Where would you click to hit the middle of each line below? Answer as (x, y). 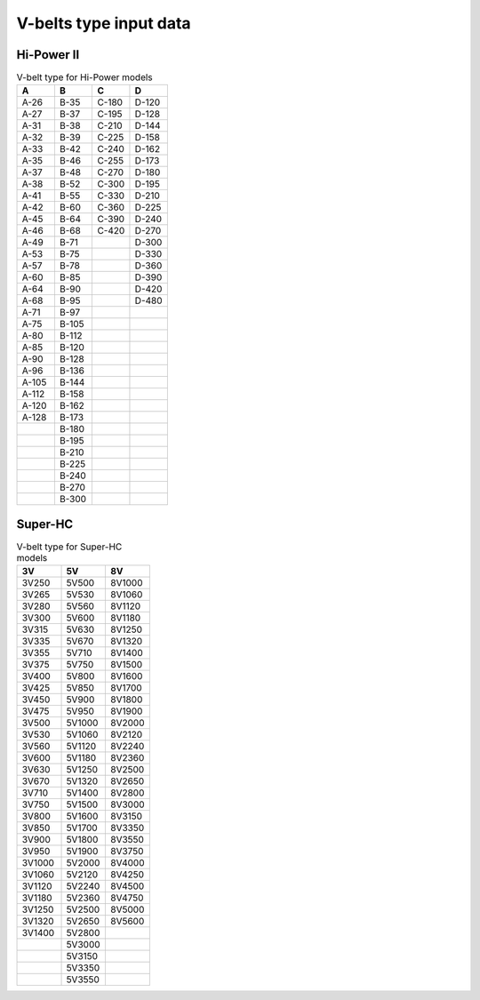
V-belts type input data (104, 23)
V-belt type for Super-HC (69, 547)
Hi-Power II (48, 55)
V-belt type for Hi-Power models (84, 77)
